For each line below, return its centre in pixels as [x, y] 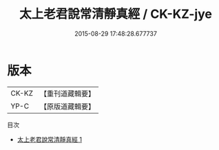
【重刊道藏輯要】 [67, 94]
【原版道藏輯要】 [67, 106]
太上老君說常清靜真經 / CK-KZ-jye [116, 14]
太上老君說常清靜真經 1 [50, 139]
